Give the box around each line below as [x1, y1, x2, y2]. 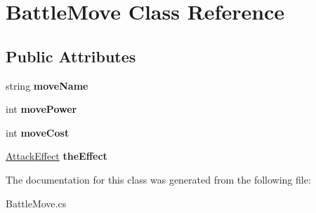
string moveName [6, 78, 88, 92]
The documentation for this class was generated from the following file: [6, 172, 311, 186]
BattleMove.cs [6, 195, 67, 210]
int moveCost [6, 125, 70, 139]
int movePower [6, 102, 77, 116]
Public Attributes [6, 45, 136, 67]
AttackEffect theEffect [6, 149, 107, 163]
